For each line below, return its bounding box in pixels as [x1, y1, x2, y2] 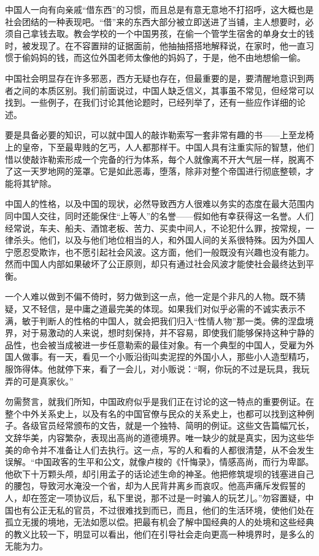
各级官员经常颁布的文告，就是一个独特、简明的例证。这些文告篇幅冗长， [21, 419, 314, 432]
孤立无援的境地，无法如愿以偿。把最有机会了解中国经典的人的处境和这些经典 [5, 515, 314, 528]
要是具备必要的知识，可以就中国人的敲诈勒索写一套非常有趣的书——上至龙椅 [5, 128, 314, 141]
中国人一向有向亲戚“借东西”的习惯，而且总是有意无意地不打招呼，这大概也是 [5, 3, 314, 15]
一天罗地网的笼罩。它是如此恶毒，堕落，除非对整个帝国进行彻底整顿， [21, 165, 306, 178]
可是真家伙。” [21, 374, 74, 387]
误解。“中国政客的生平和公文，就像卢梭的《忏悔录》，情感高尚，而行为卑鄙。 [5, 455, 314, 468]
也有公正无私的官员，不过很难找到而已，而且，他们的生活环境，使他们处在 [13, 503, 314, 516]
